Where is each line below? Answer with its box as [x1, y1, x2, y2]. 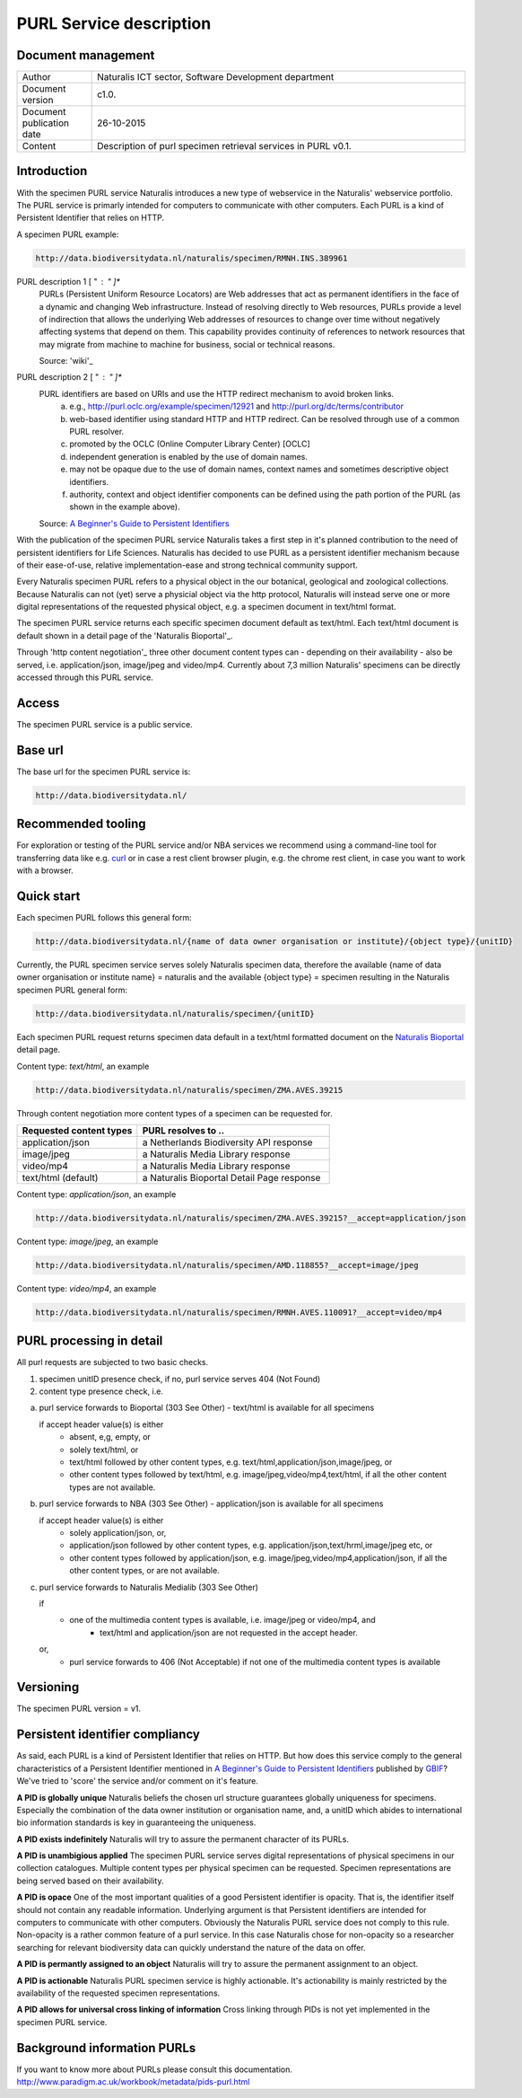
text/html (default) [22, 1171, 99, 1184]
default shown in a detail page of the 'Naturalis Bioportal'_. [16, 630, 233, 641]
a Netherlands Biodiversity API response [142, 1136, 313, 1149]
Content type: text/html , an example [16, 1061, 150, 1071]
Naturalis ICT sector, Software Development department [97, 71, 335, 84]
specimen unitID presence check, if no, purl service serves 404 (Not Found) [39, 1373, 321, 1384]
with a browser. [16, 865, 74, 876]
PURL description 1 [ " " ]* [16, 276, 121, 286]
